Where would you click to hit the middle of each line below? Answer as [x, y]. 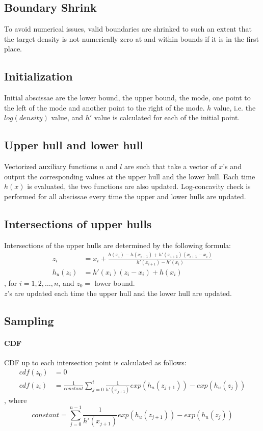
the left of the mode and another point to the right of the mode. [104, 107]
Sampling [29, 320]
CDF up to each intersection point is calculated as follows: [95, 362]
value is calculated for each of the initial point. [167, 117]
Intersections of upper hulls [78, 223]
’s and [232, 166]
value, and [67, 117]
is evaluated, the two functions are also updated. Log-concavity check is [139, 186]
